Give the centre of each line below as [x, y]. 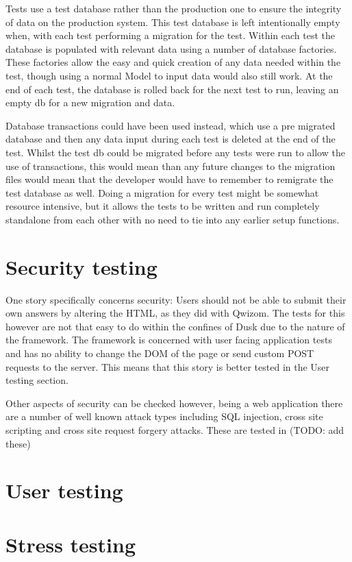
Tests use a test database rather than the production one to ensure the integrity [174, 8]
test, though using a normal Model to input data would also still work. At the [169, 75]
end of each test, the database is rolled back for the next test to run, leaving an [172, 89]
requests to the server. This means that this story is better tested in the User [168, 366]
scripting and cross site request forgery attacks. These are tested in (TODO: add [175, 429]
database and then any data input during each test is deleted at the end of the [171, 139]
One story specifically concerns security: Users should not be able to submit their [176, 299]
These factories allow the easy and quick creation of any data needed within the [173, 62]
